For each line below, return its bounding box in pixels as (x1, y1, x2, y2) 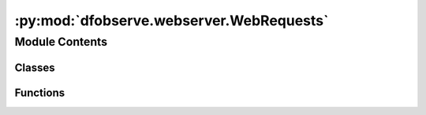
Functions (14, 86, 65, 99)
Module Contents (14, 35, 108, 49)
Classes (14, 61, 55, 74)
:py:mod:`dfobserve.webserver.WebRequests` (14, 12, 329, 29)
